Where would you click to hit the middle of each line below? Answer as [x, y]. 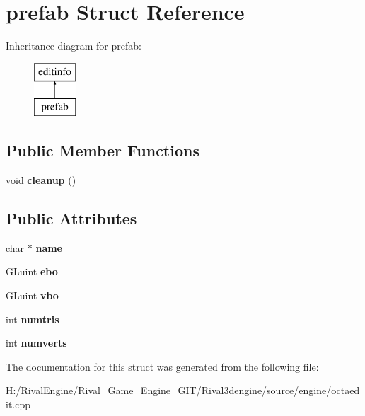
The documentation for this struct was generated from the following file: [162, 366]
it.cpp [18, 404]
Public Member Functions [103, 150]
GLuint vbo [32, 295]
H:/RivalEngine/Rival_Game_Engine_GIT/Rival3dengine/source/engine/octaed [183, 390]
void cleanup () [41, 180]
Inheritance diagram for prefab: [74, 46]
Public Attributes [71, 218]
